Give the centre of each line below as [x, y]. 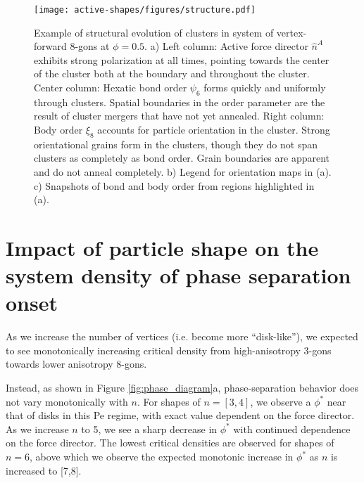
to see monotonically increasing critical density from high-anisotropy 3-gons [169, 350]
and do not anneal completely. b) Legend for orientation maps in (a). [183, 172]
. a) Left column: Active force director [226, 46]
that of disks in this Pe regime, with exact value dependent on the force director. [180, 415]
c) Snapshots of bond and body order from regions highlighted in [174, 185]
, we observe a [281, 401]
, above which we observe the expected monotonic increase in [162, 457]
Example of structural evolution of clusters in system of [154, 32]
